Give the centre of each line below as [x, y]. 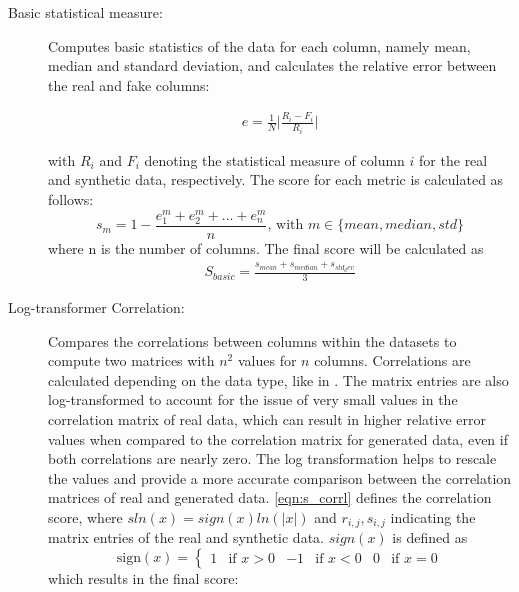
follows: [71, 199]
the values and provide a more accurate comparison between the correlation [280, 477]
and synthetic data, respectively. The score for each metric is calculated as [276, 179]
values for [267, 360]
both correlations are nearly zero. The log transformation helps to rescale [272, 458]
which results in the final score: [143, 577]
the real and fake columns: [129, 84]
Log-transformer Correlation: [96, 307]
